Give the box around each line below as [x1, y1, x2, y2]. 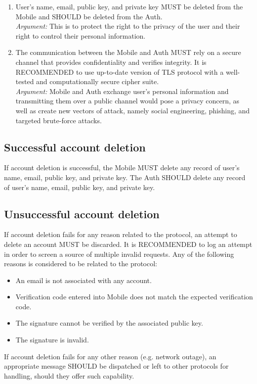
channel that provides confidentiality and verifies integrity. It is [15, 56, 207, 67]
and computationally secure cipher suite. [36, 76, 159, 87]
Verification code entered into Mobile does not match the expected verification [15, 291, 253, 302]
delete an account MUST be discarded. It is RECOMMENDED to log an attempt [4, 239, 253, 249]
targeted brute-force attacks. [15, 115, 102, 125]
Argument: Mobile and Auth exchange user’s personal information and [15, 86, 229, 96]
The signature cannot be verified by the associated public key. [15, 318, 203, 328]
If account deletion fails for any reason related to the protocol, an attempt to [4, 229, 237, 240]
